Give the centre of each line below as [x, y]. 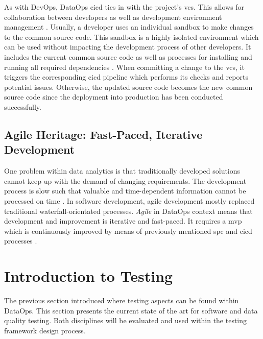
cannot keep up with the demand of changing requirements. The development [125, 180]
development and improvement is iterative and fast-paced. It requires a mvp [123, 221]
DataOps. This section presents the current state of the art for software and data [131, 310]
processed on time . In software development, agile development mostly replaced [129, 200]
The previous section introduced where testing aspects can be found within [122, 300]
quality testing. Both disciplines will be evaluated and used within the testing [126, 320]
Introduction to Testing [89, 276]
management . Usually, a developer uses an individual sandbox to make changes [129, 27]
